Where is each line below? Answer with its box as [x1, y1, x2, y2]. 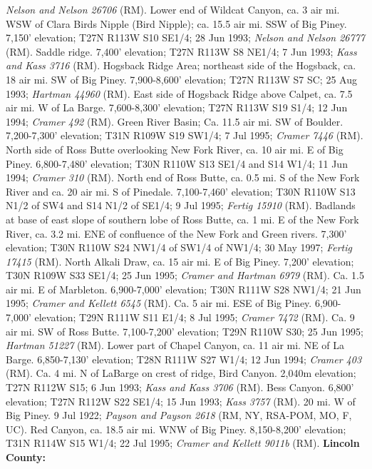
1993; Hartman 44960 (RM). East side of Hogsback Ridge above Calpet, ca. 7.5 [6, 86, 353, 101]
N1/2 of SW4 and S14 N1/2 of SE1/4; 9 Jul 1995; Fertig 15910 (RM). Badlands [6, 198, 356, 213]
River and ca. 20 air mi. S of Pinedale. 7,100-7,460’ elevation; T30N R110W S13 [6, 183, 356, 198]
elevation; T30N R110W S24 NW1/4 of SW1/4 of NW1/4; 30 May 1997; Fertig [6, 240, 352, 255]
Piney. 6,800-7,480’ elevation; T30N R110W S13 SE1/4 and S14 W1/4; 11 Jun [6, 156, 348, 171]
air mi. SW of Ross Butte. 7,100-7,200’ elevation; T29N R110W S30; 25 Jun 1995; [6, 323, 363, 338]
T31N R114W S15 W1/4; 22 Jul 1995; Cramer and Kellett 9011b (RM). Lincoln [6, 435, 360, 450]
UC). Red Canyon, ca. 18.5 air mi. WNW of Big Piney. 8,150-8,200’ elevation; [6, 421, 346, 436]
